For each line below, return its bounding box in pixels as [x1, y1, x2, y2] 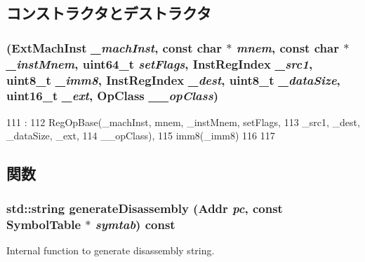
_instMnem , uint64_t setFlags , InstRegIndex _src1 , [6, 55, 313, 72]
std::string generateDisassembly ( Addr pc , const [6, 199, 283, 216]
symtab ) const [95, 215, 175, 233]
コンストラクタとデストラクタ [6, 2, 211, 24]
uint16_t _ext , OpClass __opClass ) [6, 87, 219, 104]
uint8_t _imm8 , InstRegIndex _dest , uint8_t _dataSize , [6, 71, 340, 88]
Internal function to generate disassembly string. [6, 242, 215, 257]
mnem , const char [236, 39, 339, 56]
